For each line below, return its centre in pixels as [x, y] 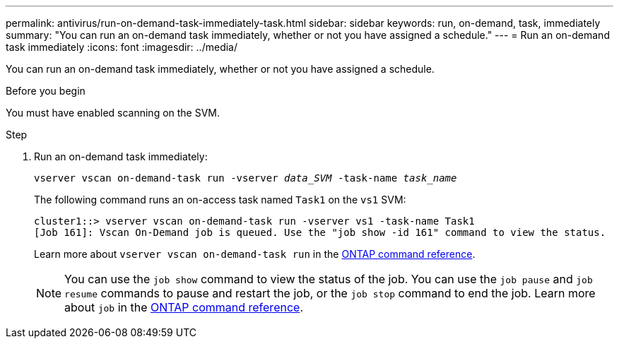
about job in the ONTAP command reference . [184, 307]
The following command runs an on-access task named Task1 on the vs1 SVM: [220, 200]
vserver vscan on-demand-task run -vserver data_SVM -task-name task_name [246, 178]
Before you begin [46, 91]
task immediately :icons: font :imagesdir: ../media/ [122, 47]
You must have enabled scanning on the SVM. [113, 113]
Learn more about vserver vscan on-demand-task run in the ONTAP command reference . [255, 254]
